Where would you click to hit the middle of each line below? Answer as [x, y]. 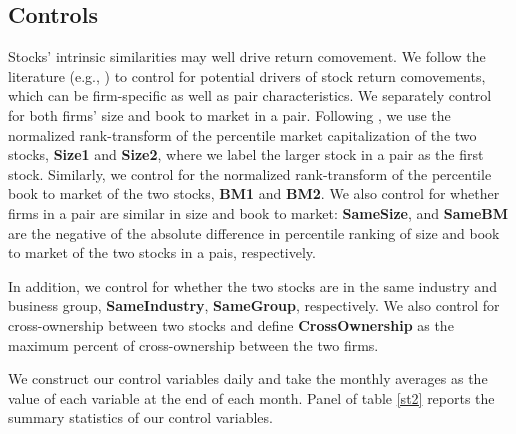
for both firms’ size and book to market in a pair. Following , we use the [229, 114]
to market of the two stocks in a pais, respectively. [162, 252]
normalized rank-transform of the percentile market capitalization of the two [242, 134]
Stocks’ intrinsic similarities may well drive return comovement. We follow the [247, 56]
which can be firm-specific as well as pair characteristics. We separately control [250, 95]
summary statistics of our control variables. [140, 417]
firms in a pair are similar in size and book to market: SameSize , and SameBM [258, 212]
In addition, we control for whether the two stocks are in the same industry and [252, 285]
